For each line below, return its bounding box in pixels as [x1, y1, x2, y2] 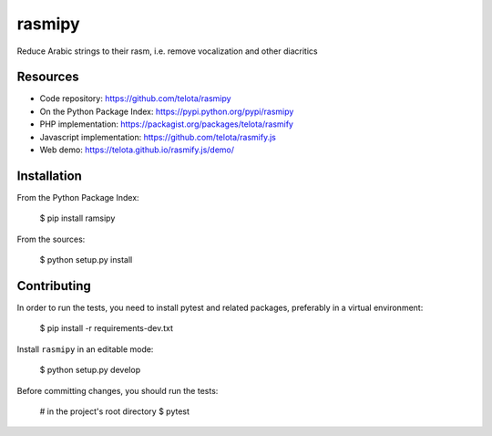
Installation [16, 168, 82, 183]
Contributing [16, 278, 91, 294]
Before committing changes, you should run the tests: [16, 385, 219, 396]
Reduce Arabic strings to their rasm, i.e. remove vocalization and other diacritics [16, 46, 318, 57]
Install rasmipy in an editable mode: [16, 343, 154, 355]
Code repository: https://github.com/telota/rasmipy [39, 93, 231, 104]
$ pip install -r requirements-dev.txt [39, 323, 173, 334]
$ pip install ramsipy [39, 213, 116, 223]
